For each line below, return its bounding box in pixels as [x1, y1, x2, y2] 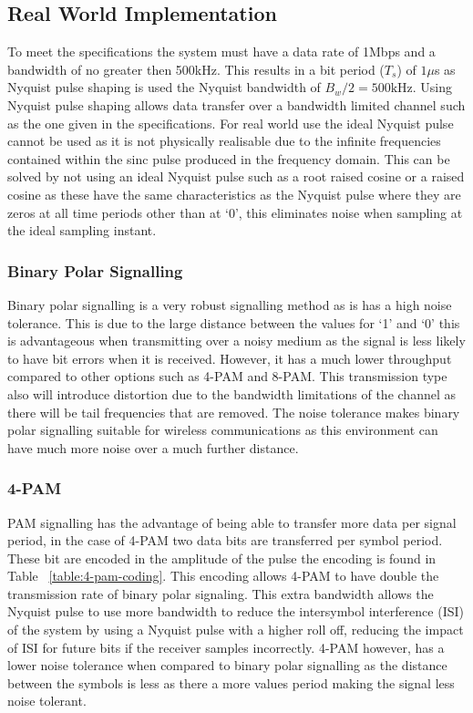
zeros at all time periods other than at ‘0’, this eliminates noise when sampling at [7, 202, 463, 222]
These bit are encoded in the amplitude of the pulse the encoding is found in [7, 548, 437, 567]
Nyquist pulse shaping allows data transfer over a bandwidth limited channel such [7, 95, 466, 114]
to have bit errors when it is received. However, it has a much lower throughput [7, 348, 452, 367]
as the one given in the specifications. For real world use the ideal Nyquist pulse [7, 113, 454, 132]
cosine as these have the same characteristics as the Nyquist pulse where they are [7, 184, 461, 203]
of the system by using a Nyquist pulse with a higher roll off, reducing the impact [7, 620, 464, 639]
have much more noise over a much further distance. [7, 438, 299, 457]
